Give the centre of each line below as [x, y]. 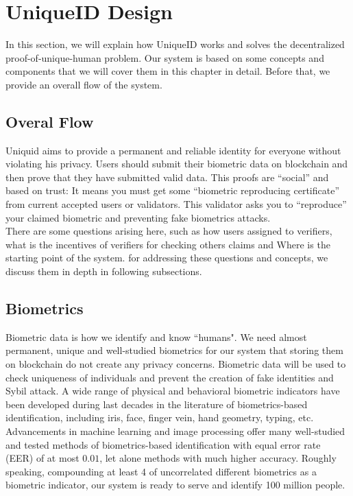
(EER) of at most [42, 458]
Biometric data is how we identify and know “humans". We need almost [156, 336]
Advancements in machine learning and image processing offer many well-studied [175, 431]
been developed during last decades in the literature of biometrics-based [157, 404]
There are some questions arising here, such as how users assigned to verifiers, [169, 231]
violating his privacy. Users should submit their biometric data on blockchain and [177, 164]
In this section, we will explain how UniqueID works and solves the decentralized [175, 44]
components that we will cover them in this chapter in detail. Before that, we [168, 71]
